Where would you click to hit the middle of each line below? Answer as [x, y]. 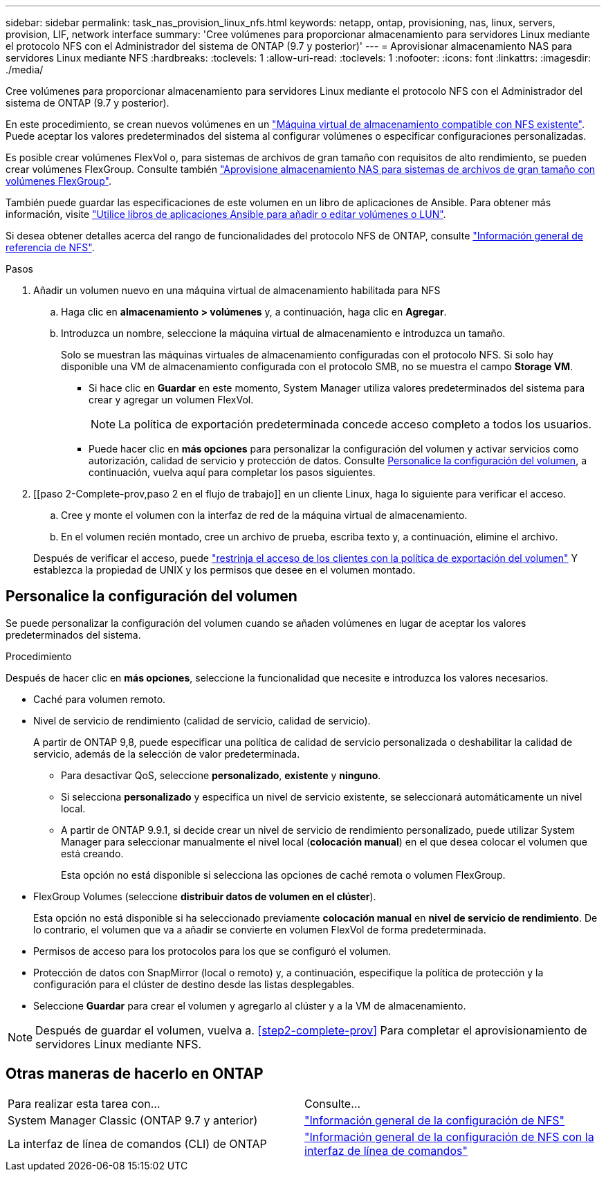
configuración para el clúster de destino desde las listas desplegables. [194, 984]
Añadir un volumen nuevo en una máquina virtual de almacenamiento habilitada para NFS [237, 290]
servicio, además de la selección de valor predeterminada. [167, 754]
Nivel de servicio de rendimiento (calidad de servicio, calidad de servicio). [202, 720]
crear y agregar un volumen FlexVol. [171, 400]
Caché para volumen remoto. [100, 699]
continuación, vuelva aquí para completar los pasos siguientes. [232, 472]
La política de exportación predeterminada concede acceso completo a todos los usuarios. [355, 424]
